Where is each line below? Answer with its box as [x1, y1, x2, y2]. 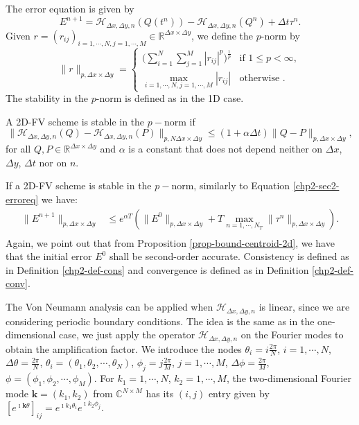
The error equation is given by [6, 1, 134, 15]
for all [6, 141, 31, 156]
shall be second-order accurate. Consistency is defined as [109, 249, 349, 263]
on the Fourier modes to [240, 327, 344, 342]
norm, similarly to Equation [171, 178, 290, 193]
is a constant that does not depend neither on [128, 141, 323, 156]
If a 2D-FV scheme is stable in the [6, 178, 152, 193]
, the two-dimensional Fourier [226, 371, 351, 385]
